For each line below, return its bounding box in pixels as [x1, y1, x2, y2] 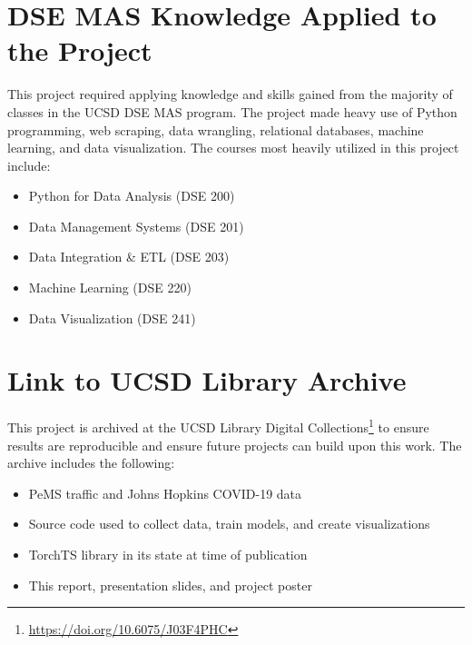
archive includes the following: [7, 453, 175, 472]
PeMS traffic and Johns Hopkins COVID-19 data [28, 483, 302, 502]
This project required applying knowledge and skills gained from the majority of [7, 84, 453, 104]
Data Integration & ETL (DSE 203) [28, 247, 230, 266]
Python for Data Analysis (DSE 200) [28, 186, 235, 205]
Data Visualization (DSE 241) [28, 308, 196, 327]
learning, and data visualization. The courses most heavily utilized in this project [7, 138, 459, 157]
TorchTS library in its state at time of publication [28, 545, 308, 563]
